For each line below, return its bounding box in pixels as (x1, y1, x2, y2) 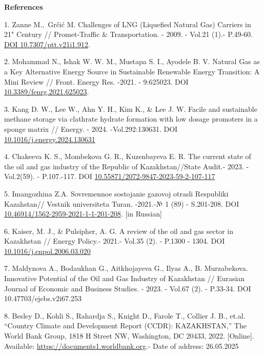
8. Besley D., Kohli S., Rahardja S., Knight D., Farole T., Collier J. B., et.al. (4, 310, 246, 321)
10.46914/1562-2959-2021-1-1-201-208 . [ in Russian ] (4, 208, 162, 219)
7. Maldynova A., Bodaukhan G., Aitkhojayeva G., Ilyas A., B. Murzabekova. (4, 263, 248, 273)
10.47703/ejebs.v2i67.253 (4, 293, 82, 304)
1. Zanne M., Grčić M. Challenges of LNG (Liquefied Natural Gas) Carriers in (4, 18, 251, 29)
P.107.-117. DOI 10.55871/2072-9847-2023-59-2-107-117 (42, 171, 215, 182)
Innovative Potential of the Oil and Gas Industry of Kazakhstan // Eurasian (4, 273, 245, 284)
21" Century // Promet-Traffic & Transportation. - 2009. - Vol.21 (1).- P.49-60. (4, 29, 253, 40)
